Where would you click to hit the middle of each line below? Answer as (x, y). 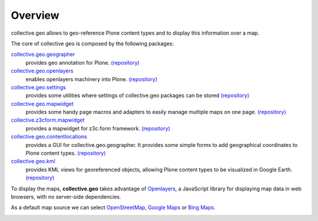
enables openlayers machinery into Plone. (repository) (91, 79)
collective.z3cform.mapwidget (48, 120)
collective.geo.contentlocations (49, 137)
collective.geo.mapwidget (42, 103)
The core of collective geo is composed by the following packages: (92, 43)
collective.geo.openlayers (42, 71)
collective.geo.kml (33, 161)
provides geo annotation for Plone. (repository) (82, 62)
